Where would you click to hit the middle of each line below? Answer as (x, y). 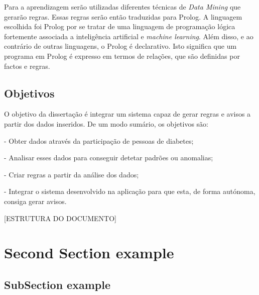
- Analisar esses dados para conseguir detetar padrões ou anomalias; (109, 158)
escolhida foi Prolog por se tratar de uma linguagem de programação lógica (120, 26)
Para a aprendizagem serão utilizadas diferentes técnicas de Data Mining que (122, 7)
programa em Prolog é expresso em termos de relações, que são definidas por (122, 56)
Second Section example (89, 253)
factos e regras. (27, 66)
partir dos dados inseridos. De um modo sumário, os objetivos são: (106, 123)
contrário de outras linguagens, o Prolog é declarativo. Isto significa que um (120, 46)
